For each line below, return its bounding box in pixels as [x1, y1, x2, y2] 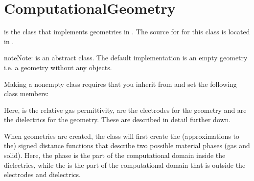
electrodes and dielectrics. [4, 169, 81, 180]
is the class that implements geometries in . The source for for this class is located [4, 26, 250, 37]
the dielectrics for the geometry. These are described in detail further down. [4, 114, 231, 125]
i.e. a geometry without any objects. [4, 62, 112, 72]
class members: [4, 88, 49, 99]
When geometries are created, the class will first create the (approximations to [4, 130, 239, 141]
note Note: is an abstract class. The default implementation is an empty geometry [4, 52, 248, 63]
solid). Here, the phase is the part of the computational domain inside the [4, 150, 226, 160]
